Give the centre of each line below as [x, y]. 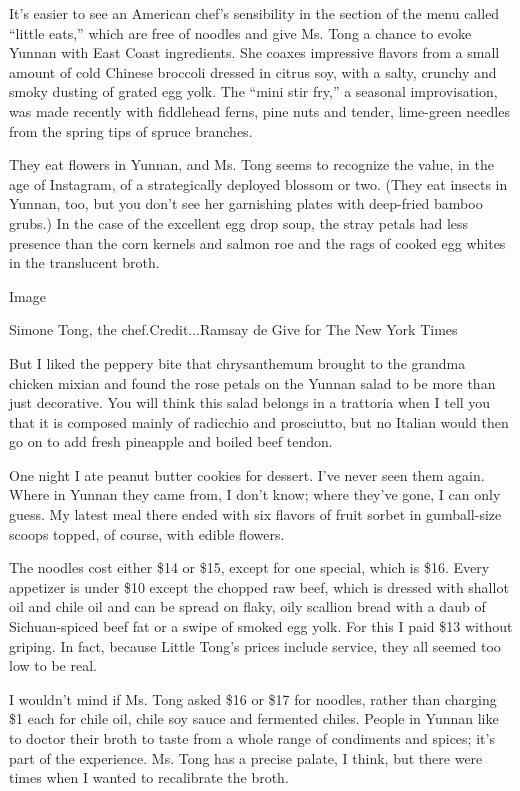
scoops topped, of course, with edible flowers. [147, 533]
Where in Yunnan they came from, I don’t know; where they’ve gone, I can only [255, 494]
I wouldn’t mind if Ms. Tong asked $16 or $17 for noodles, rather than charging [253, 698]
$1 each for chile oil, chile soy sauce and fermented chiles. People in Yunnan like [254, 718]
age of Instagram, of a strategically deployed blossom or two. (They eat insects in [258, 183]
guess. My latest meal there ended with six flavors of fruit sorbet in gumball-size [255, 514]
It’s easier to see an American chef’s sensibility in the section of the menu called [254, 13]
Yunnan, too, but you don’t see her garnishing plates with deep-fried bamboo [246, 203]
